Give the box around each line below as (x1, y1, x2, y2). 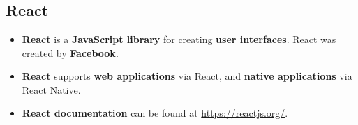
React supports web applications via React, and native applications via (22, 69, 352, 83)
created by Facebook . (22, 45, 119, 60)
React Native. (22, 82, 81, 97)
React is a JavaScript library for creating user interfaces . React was (22, 32, 336, 46)
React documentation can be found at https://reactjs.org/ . (22, 106, 288, 120)
